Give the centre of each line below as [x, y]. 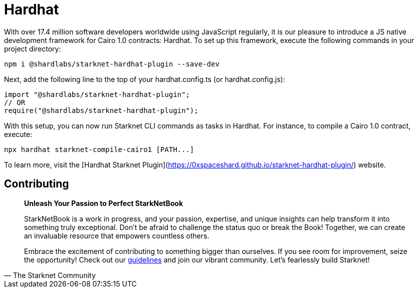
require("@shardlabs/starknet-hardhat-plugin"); [101, 110]
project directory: [33, 48]
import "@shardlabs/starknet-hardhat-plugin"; [97, 94]
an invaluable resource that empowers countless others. [117, 235]
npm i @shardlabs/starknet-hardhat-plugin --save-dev [112, 64]
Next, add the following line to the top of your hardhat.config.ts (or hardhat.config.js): [145, 79]
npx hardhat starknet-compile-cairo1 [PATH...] [99, 149]
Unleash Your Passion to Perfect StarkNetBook [104, 203]
